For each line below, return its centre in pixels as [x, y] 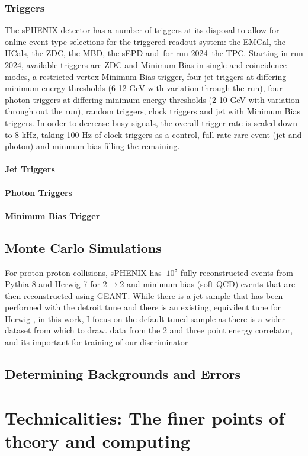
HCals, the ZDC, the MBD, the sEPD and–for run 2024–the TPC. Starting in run [154, 53]
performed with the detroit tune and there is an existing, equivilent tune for [143, 307]
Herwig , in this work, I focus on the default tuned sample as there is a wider [145, 318]
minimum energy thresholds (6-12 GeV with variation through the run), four [144, 88]
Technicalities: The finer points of [145, 417]
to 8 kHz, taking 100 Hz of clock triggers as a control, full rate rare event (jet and [153, 134]
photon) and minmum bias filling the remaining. [92, 146]
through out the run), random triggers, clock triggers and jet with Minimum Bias [153, 111]
